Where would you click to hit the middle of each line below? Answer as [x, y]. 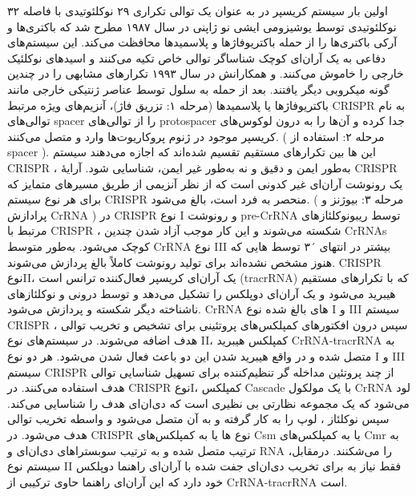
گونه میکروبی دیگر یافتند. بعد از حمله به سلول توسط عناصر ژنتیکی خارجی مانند [198, 89]
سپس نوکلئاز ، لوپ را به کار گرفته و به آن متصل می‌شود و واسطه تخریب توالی [198, 419]
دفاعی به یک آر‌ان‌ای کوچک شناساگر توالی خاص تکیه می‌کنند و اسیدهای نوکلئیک [197, 57]
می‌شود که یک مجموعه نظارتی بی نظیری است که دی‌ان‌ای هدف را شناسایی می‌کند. [208, 403]
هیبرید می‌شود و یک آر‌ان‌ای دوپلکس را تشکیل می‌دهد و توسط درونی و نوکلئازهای [202, 293]
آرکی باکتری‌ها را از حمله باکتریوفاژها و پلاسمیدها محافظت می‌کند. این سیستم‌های [202, 42]
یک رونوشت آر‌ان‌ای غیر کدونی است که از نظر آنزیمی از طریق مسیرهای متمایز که [205, 183]
